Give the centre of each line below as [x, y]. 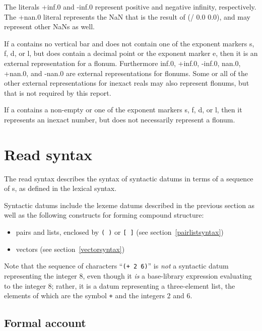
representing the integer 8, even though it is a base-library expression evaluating [128, 275]
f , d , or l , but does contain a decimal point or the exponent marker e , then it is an [131, 53]
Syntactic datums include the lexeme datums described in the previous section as [129, 205]
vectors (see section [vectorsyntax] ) [70, 249]
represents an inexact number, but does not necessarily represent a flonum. [120, 119]
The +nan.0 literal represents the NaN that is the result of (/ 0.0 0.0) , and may [127, 16]
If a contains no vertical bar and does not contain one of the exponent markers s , [129, 43]
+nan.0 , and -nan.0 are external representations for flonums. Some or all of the [126, 73]
